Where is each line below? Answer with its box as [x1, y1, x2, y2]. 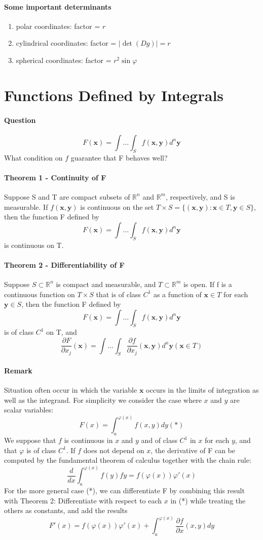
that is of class [96, 289, 141, 299]
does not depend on [83, 444, 144, 455]
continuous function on [4, 289, 75, 299]
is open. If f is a [183, 278, 232, 289]
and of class [141, 435, 177, 446]
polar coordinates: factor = [16, 20, 100, 31]
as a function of [153, 289, 202, 299]
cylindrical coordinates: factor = [16, 38, 117, 48]
